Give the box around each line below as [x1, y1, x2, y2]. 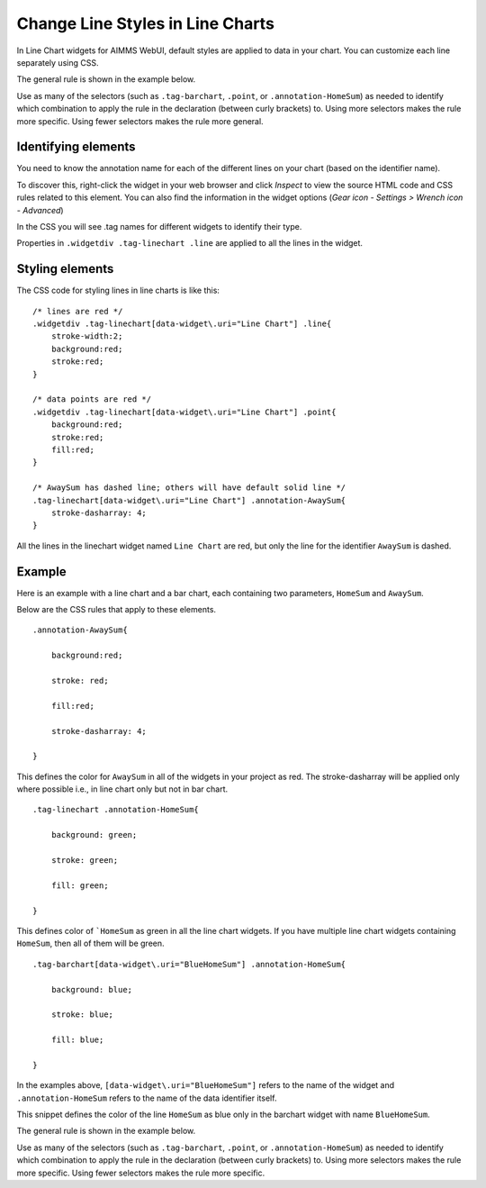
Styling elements [16, 261, 114, 277]
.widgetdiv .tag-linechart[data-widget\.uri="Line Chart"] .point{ [32, 406, 337, 417]
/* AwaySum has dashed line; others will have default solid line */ [32, 483, 346, 493]
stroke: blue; [50, 1010, 114, 1020]
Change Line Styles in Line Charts [16, 14, 274, 33]
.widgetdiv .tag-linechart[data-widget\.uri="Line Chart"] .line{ [32, 319, 332, 329]
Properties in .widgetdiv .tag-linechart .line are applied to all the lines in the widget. [16, 238, 364, 249]
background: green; [50, 830, 138, 840]
